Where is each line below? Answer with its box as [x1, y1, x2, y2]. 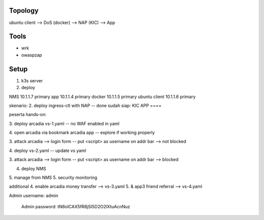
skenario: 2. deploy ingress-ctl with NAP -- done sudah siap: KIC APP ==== [9, 102, 162, 108]
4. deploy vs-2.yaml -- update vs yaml [9, 147, 87, 153]
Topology [9, 6, 39, 15]
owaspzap [21, 52, 43, 58]
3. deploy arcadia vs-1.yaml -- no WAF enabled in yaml [9, 121, 120, 126]
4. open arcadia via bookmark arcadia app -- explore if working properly [9, 130, 155, 136]
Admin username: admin [9, 193, 59, 198]
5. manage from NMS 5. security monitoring [9, 174, 97, 181]
